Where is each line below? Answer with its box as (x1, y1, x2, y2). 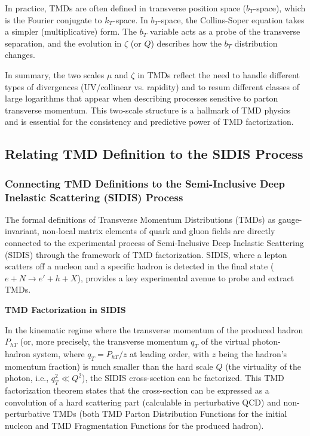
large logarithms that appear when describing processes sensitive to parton (5, 92, 278, 105)
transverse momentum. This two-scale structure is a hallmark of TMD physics (5, 103, 291, 116)
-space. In (113, 13, 148, 26)
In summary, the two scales (5, 68, 105, 81)
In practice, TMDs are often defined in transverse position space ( (5, 2, 246, 14)
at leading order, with (130, 348, 210, 360)
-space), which (253, 2, 306, 14)
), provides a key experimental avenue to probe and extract (77, 271, 294, 284)
